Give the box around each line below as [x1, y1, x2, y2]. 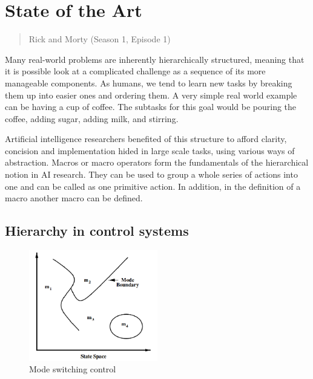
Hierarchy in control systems [5, 221, 189, 240]
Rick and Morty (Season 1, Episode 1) [28, 33, 171, 45]
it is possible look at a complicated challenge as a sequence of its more [5, 65, 266, 77]
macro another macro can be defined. [5, 192, 143, 204]
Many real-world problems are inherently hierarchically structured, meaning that [5, 53, 305, 65]
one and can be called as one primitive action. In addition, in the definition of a [5, 180, 301, 192]
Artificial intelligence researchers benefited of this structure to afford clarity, [5, 132, 287, 145]
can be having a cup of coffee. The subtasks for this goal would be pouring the [5, 100, 297, 113]
